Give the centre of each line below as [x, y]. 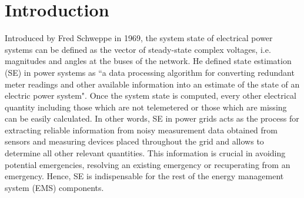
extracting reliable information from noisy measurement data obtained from [141, 130]
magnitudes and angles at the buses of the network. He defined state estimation [148, 61]
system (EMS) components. [54, 187]
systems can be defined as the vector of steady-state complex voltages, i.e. [138, 49]
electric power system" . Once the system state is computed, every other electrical [151, 95]
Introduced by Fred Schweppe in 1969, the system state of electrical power [139, 38]
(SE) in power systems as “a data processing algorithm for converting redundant [150, 72]
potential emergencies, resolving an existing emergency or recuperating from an [148, 164]
